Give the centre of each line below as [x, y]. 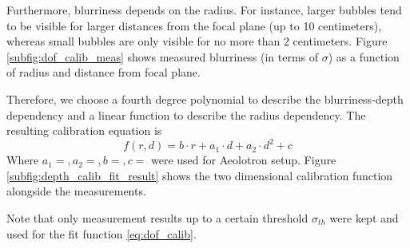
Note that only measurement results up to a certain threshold [157, 218]
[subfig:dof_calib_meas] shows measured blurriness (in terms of [163, 56]
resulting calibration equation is [84, 130]
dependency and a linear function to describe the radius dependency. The [186, 114]
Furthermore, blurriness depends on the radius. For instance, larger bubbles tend [204, 10]
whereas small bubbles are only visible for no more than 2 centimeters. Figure [197, 41]
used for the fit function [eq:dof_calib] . [102, 233]
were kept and [364, 218]
